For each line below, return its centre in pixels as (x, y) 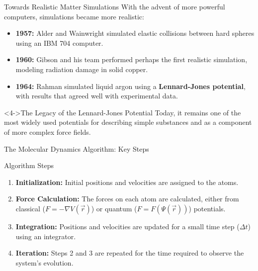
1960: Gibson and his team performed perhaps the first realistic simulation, (131, 59)
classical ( (31, 208)
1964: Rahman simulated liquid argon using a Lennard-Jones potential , (130, 86)
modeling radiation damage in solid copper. (82, 69)
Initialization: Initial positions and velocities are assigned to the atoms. (127, 182)
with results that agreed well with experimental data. (97, 96)
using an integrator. (46, 236)
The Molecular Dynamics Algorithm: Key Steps (77, 148)
